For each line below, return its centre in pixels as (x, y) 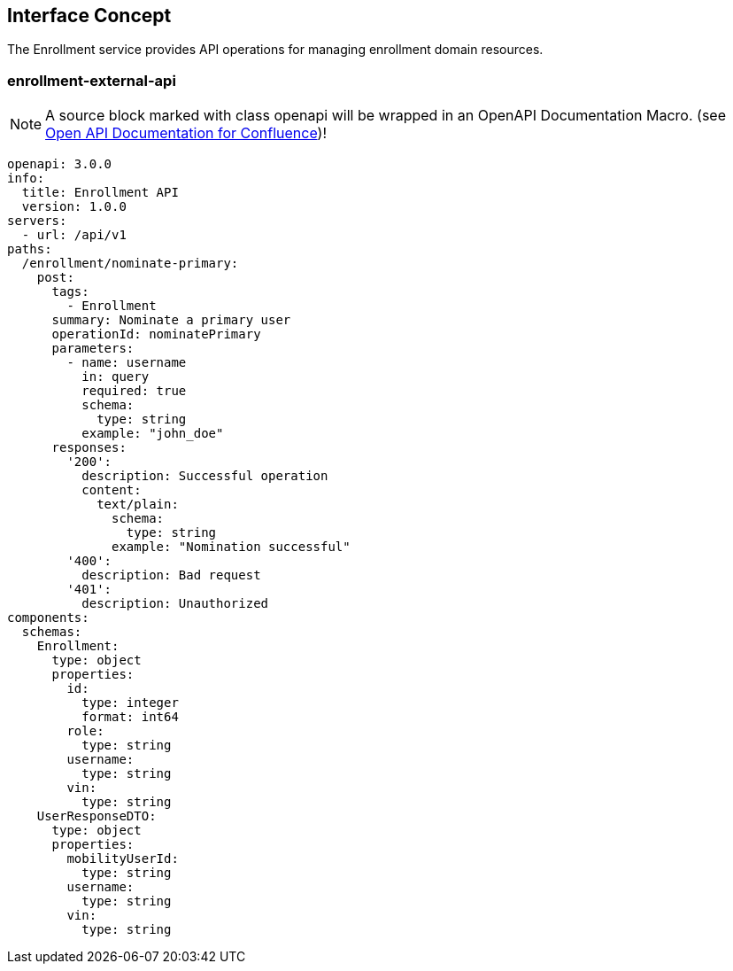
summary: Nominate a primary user (171, 320)
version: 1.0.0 (74, 207)
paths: (30, 249)
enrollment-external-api (92, 80)
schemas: (52, 632)
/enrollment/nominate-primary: (130, 264)
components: (48, 618)
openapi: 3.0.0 (60, 164)
